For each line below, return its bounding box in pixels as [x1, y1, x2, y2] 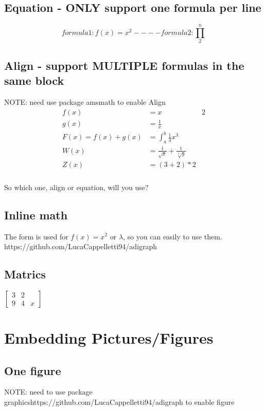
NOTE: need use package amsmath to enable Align [4, 96, 166, 107]
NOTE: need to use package [4, 386, 93, 397]
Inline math [4, 207, 68, 222]
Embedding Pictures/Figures [4, 327, 214, 348]
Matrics [4, 266, 46, 282]
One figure [4, 362, 61, 378]
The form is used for [4, 231, 68, 241]
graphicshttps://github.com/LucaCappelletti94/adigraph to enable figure [4, 397, 235, 407]
